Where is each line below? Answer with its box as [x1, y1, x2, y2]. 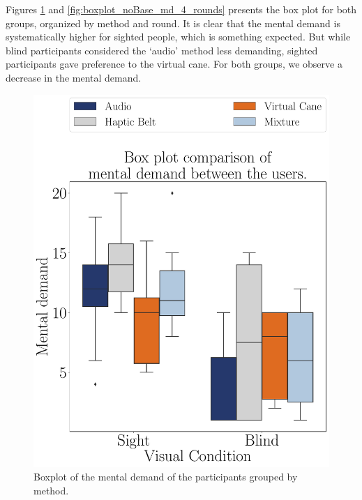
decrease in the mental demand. [6, 70, 142, 84]
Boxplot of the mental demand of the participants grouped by [33, 469, 298, 484]
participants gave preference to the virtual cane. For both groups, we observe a [6, 56, 342, 71]
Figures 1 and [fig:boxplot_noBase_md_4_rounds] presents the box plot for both [6, 2, 357, 16]
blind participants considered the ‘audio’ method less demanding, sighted [6, 43, 318, 57]
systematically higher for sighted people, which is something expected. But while [6, 29, 351, 44]
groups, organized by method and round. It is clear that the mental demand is [6, 15, 340, 30]
